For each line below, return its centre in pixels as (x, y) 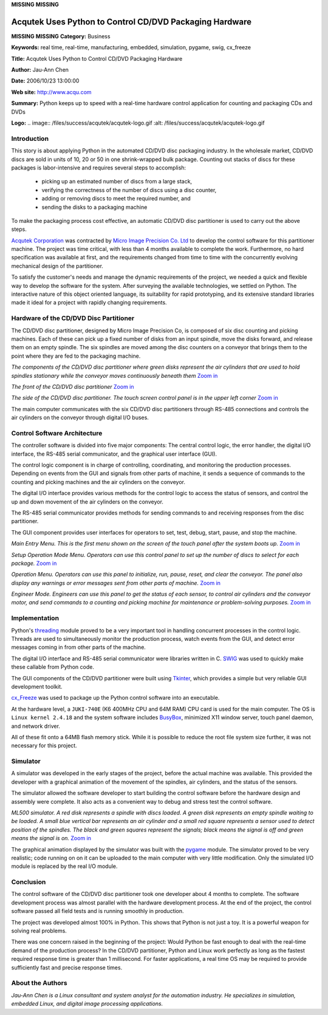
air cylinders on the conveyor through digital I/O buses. (80, 418)
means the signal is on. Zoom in (51, 838)
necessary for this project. (44, 746)
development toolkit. (37, 686)
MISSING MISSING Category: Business (61, 36)
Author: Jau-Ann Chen (40, 70)
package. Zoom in (34, 563)
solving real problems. (39, 931)
